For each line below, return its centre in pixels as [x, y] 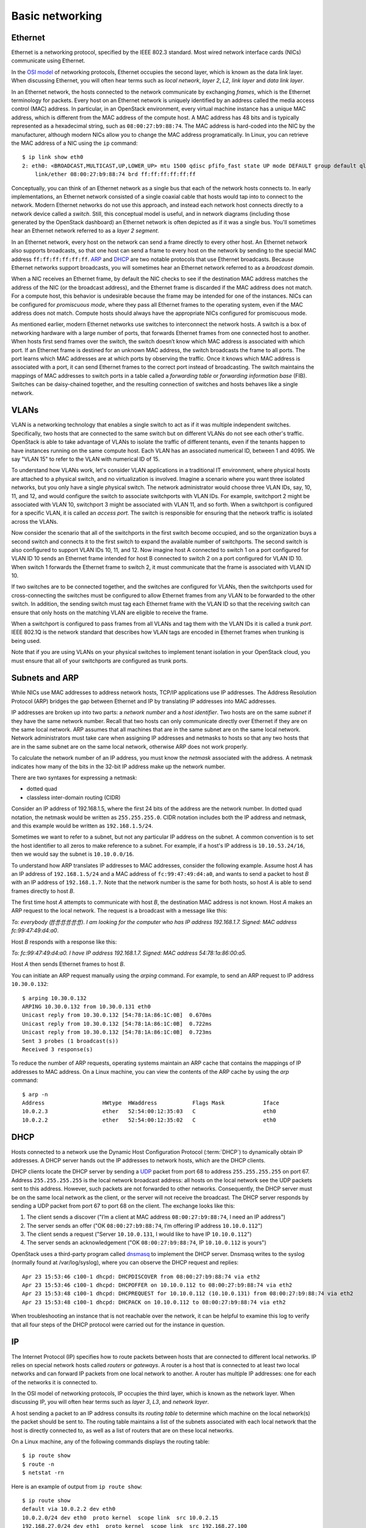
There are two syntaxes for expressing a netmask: [74, 777]
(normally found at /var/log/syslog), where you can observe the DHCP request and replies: [125, 1263]
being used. [26, 641]
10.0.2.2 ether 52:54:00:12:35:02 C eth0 [149, 1120]
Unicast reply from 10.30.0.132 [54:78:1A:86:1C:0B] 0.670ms [117, 1015]
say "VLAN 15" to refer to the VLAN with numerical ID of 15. [85, 459]
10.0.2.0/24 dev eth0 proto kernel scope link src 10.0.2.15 [120, 1518]
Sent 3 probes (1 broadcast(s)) [70, 1041]
